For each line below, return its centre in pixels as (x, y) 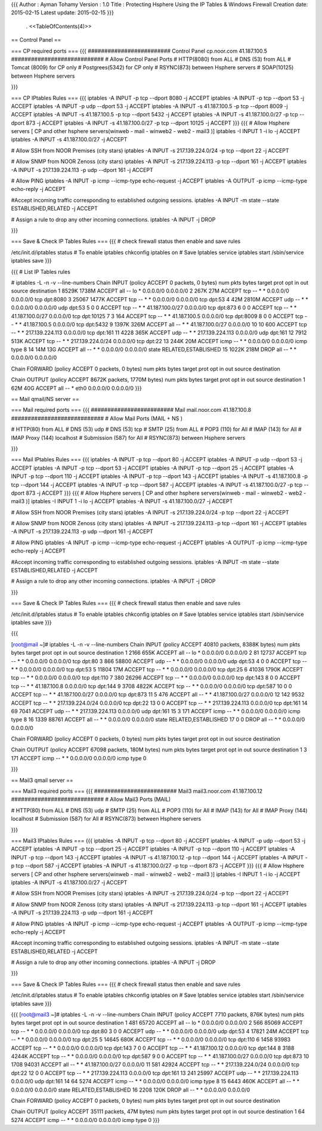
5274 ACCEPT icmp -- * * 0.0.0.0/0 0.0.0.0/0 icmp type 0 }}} (86, 1120)
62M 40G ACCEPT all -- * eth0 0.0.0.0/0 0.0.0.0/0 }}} (77, 388)
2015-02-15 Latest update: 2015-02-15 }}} (63, 13)
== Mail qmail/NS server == (45, 399)
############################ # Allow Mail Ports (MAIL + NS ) (97, 418)
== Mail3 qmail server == (42, 780)
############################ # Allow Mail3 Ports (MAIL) (91, 799)
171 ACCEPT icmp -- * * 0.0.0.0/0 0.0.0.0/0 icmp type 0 (79, 758)
